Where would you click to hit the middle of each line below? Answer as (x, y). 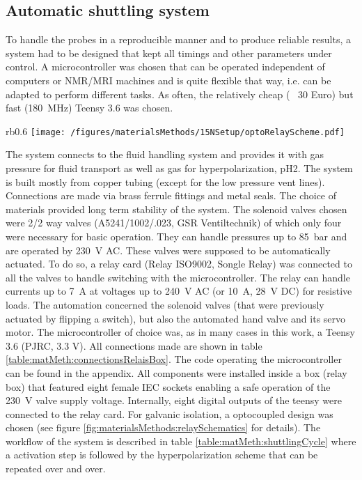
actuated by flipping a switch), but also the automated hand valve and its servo (176, 318)
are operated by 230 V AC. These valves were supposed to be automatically (168, 250)
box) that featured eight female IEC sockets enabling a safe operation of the (168, 386)
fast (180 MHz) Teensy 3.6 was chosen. (89, 108)
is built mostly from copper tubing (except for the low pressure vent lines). (165, 181)
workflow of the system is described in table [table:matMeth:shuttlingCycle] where (181, 441)
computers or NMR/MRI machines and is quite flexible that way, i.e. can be (168, 80)
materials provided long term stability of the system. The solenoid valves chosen (176, 209)
